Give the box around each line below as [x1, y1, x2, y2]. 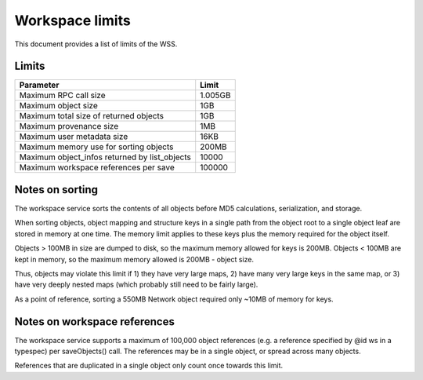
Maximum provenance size [19, 121, 119, 132]
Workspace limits [14, 12, 131, 29]
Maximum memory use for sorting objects [19, 141, 174, 152]
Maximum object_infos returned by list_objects [19, 152, 191, 163]
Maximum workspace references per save [19, 162, 175, 173]
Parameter [19, 79, 60, 90]
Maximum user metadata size [19, 131, 128, 142]
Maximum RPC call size [19, 90, 106, 101]
